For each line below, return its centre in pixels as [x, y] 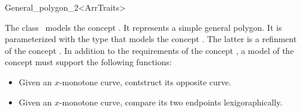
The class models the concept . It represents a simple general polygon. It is [143, 27]
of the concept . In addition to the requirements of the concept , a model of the [149, 50]
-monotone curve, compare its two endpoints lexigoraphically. [171, 102]
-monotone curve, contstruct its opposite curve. [145, 81]
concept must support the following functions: [88, 62]
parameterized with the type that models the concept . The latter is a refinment [151, 39]
